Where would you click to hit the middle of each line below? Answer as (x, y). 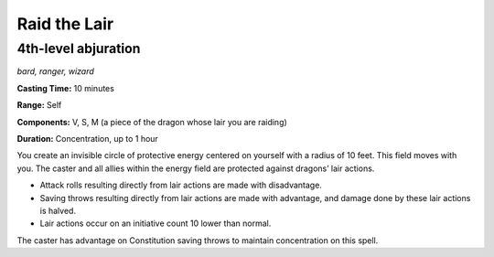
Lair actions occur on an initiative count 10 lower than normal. (156, 223)
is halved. (58, 210)
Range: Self (39, 105)
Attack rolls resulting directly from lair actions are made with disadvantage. (181, 185)
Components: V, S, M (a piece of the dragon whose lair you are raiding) (152, 122)
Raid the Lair (65, 24)
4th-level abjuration (79, 48)
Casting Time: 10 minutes (65, 88)
